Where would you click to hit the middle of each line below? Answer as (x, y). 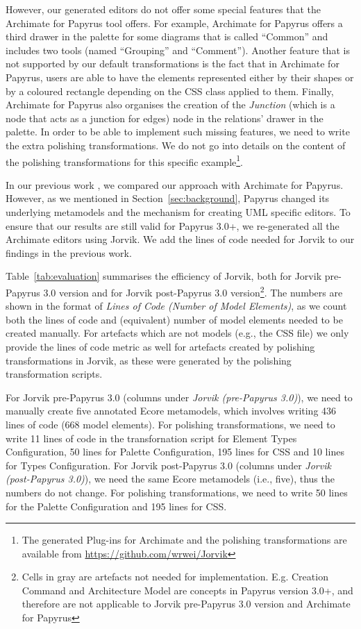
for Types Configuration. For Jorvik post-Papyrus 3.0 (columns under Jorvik (168, 465)
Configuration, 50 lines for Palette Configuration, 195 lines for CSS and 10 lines (175, 452)
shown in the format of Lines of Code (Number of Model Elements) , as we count (176, 306)
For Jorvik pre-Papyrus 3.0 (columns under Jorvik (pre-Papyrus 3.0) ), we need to (179, 397)
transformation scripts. (54, 374)
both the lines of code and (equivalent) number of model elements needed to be (174, 319)
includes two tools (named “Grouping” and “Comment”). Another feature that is (178, 50)
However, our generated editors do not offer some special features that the (163, 9)
